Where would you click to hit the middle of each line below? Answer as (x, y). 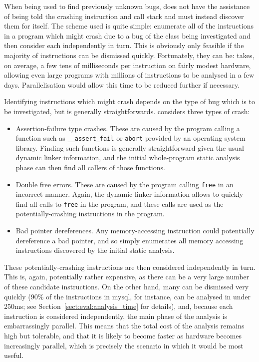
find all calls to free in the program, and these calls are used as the (120, 204)
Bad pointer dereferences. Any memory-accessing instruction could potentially (135, 231)
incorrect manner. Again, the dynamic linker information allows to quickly (129, 194)
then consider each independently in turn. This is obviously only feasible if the (124, 45)
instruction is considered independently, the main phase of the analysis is (116, 316)
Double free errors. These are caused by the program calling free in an (125, 184)
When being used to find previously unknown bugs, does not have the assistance (127, 6)
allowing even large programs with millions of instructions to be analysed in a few (129, 75)
